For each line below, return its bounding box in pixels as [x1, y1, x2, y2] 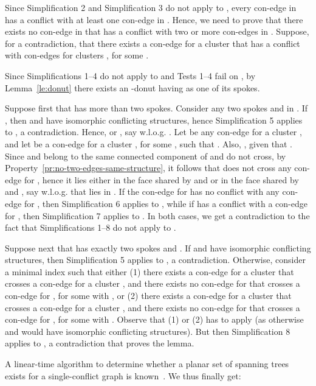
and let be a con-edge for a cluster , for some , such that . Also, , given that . [5, 137, 292, 150]
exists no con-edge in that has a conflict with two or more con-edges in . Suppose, [5, 25, 309, 38]
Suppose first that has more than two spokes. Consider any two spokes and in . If [5, 102, 308, 114]
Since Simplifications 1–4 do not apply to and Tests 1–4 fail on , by [5, 69, 256, 82]
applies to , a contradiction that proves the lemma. [5, 337, 194, 349]
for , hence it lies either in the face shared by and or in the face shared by [24, 173, 299, 186]
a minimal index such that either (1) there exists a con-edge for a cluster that [5, 265, 294, 278]
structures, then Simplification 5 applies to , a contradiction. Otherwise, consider [5, 253, 306, 266]
